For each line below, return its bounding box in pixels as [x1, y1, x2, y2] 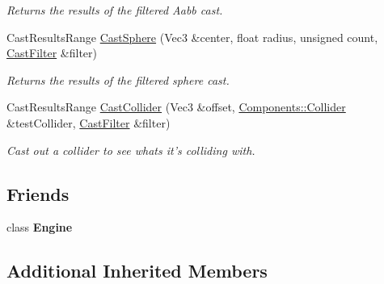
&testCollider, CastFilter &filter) [6, 114, 171, 131]
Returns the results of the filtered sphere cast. [6, 71, 230, 88]
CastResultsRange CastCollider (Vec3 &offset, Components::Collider [6, 98, 346, 115]
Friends [6, 181, 70, 206]
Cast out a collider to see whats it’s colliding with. [6, 141, 255, 158]
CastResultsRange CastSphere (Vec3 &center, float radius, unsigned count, [6, 28, 378, 45]
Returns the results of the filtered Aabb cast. [6, 2, 223, 18]
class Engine [6, 219, 73, 236]
